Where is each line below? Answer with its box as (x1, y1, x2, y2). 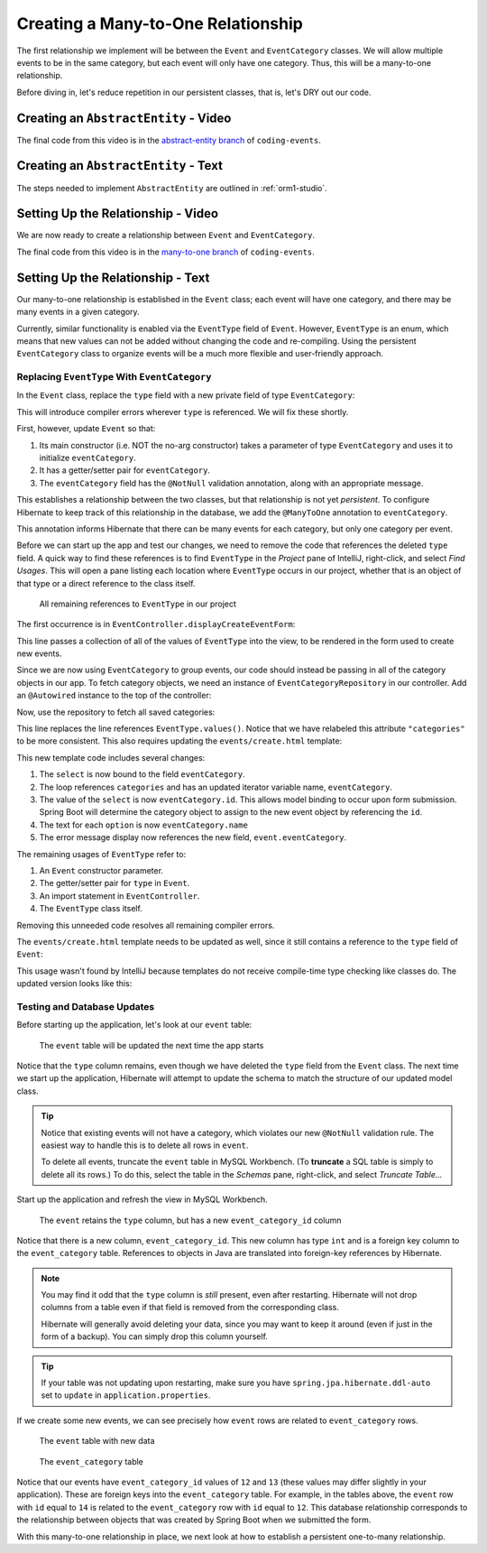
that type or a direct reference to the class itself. (16, 578, 196, 588)
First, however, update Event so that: (16, 423, 156, 434)
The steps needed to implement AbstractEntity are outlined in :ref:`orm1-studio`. (16, 182, 328, 193)
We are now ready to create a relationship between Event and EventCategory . (16, 230, 316, 241)
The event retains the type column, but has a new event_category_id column (39, 1215, 342, 1225)
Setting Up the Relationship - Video (16, 206, 219, 221)
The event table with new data (39, 1436, 155, 1447)
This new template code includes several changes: (16, 752, 206, 763)
